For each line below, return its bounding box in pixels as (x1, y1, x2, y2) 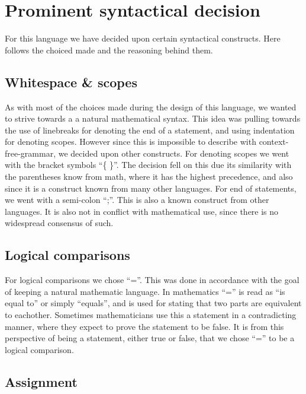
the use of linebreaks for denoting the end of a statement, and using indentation (5, 123, 295, 136)
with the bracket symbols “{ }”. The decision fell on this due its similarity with (5, 158, 292, 171)
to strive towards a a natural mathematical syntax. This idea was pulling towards (5, 112, 301, 125)
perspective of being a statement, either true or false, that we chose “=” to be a (5, 332, 295, 344)
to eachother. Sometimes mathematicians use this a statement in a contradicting (5, 309, 297, 321)
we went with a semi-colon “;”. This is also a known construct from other (5, 193, 269, 206)
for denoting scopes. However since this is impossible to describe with (5, 135, 256, 148)
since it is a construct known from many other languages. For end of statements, (5, 182, 297, 194)
